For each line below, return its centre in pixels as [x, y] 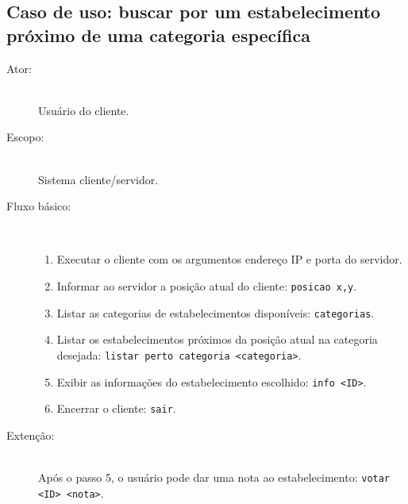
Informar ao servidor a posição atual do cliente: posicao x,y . [207, 285]
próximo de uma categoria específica [158, 35]
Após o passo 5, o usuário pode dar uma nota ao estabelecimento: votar [214, 477]
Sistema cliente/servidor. [98, 179]
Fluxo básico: [39, 206]
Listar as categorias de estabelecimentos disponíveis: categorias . [216, 312]
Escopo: [25, 137]
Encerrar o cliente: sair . [116, 408]
